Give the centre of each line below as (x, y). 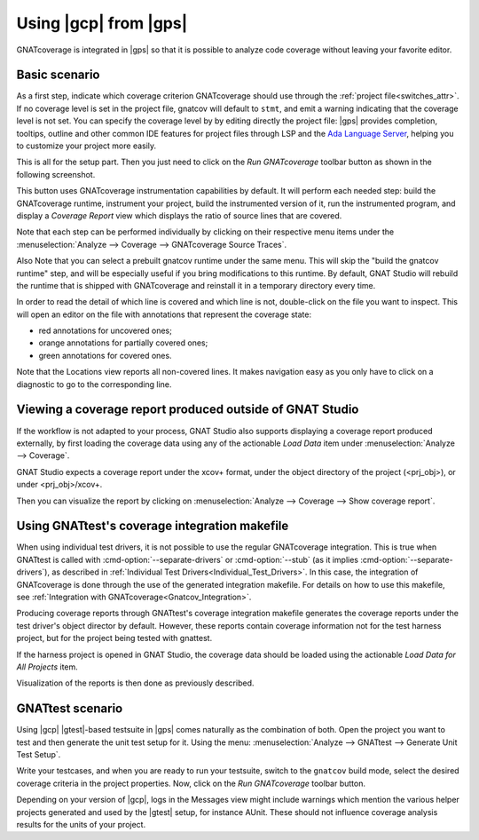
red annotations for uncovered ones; (105, 331)
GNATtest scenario (70, 709)
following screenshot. (56, 174)
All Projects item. (47, 667)
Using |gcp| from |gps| (102, 23)
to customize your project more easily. (86, 146)
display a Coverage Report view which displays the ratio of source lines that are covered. (179, 215)
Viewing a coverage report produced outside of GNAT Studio (188, 410)
